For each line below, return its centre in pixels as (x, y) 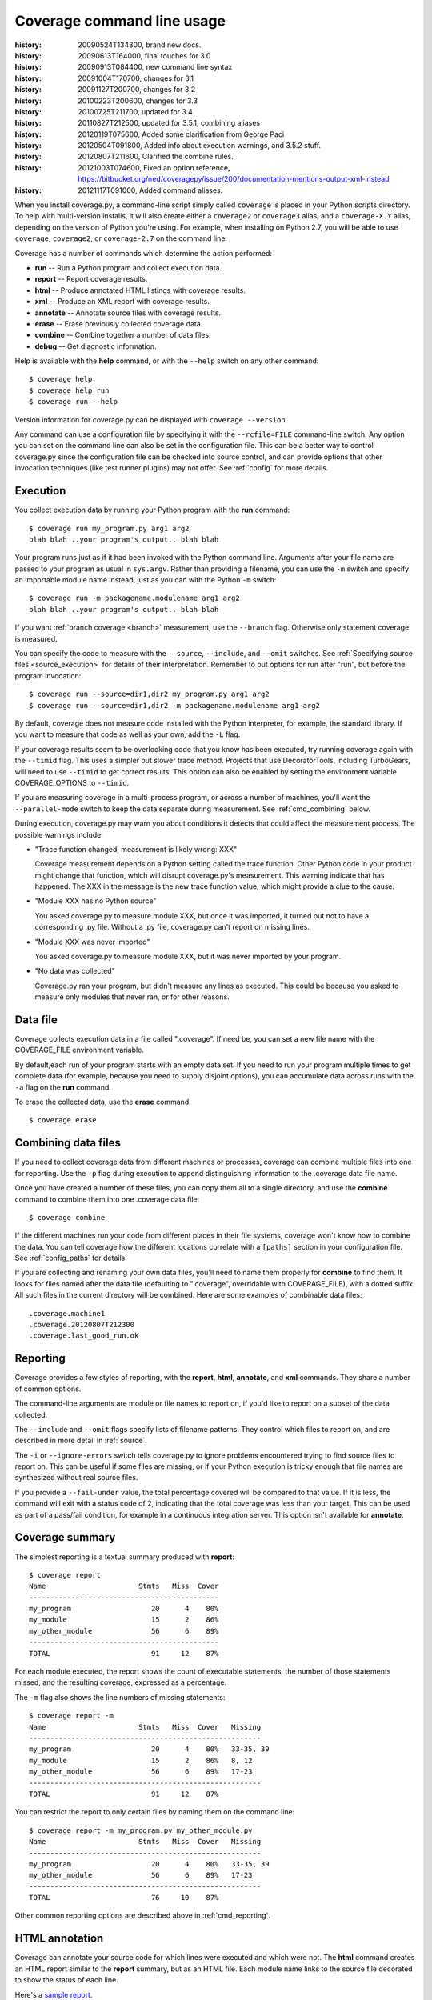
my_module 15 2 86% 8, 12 (141, 1760)
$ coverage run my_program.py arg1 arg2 (109, 528)
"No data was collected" (75, 971)
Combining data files (68, 1143)
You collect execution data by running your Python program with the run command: (152, 510)
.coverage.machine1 (67, 1313)
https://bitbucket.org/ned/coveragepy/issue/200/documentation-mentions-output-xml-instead (234, 179)
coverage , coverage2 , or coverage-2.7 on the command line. (121, 238)
